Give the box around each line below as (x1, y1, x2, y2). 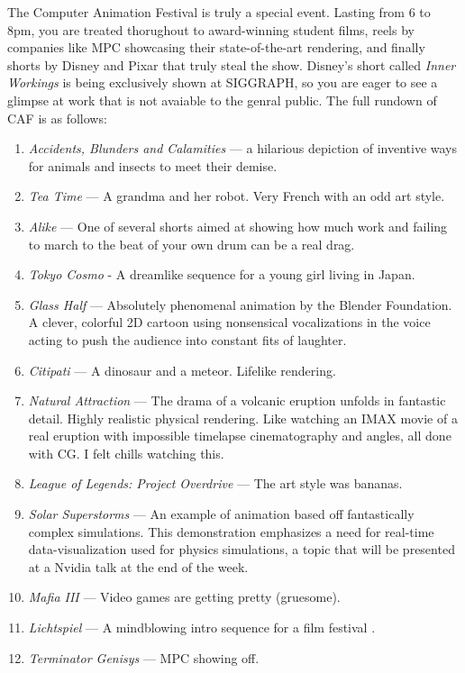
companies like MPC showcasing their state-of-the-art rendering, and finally (7, 38, 425, 57)
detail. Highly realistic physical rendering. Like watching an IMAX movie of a (28, 408, 458, 427)
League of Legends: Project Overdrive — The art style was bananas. (28, 474, 403, 493)
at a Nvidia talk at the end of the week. (28, 557, 249, 576)
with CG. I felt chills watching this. (28, 443, 224, 462)
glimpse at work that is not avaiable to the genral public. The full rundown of (7, 90, 437, 109)
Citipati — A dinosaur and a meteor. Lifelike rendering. (28, 360, 336, 379)
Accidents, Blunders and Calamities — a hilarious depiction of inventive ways (28, 139, 457, 158)
